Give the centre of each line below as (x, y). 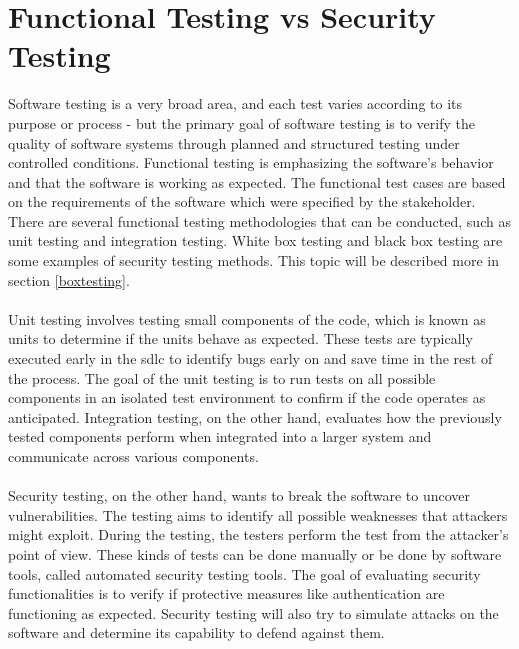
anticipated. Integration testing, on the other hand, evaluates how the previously (255, 416)
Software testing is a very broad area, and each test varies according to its (235, 103)
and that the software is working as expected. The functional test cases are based (257, 181)
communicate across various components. (133, 456)
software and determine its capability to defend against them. (196, 632)
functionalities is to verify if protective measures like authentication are (226, 593)
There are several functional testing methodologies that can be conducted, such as (259, 220)
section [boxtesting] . (69, 279)
